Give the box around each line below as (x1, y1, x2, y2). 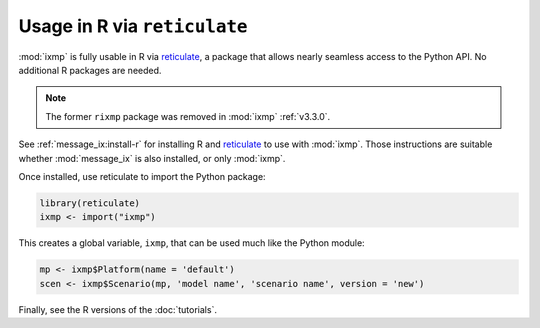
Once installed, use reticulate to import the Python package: (18, 170, 266, 182)
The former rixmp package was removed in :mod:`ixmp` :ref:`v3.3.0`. (45, 110, 331, 122)
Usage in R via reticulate (18, 15, 248, 37)
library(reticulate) (39, 197, 140, 209)
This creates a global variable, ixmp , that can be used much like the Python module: (18, 237, 365, 249)
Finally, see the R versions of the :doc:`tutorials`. (18, 303, 217, 315)
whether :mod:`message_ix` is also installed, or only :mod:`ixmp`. (18, 152, 286, 164)
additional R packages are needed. (18, 64, 162, 76)
